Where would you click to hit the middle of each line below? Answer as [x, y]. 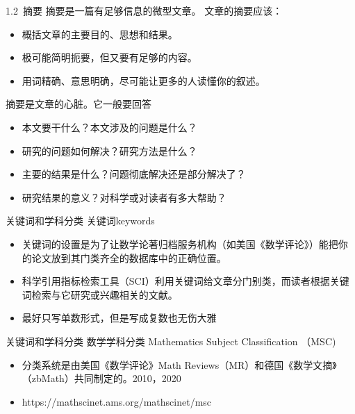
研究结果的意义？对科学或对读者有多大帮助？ [124, 197]
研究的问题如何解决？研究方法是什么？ [109, 150]
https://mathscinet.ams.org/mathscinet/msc [117, 401]
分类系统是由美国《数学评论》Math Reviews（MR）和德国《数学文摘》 [179, 364]
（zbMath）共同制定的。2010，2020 [101, 378]
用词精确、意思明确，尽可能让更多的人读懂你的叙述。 [143, 80]
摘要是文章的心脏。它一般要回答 [79, 104]
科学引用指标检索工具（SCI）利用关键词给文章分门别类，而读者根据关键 [185, 281]
